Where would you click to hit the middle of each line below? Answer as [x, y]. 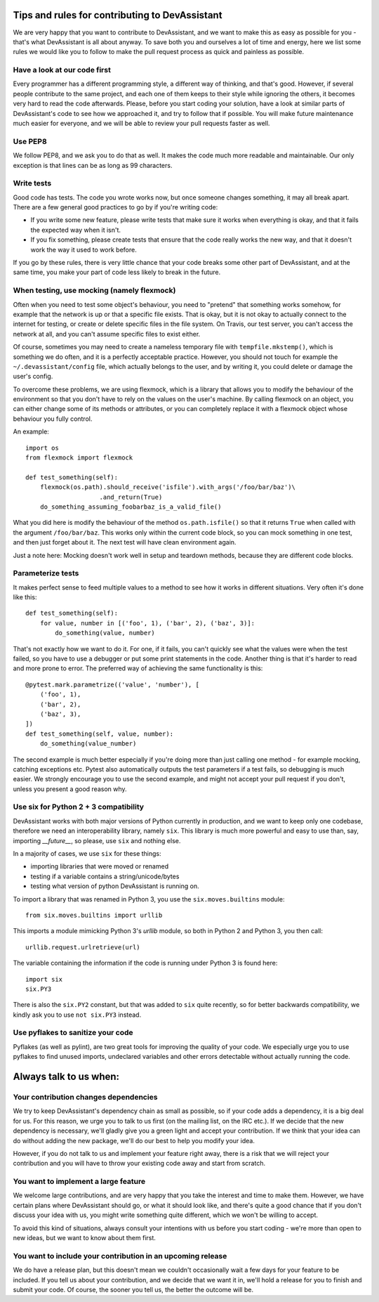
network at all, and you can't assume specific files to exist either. [107, 334]
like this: [25, 597]
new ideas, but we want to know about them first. [84, 1238]
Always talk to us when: [66, 1077]
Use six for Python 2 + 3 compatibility [78, 807]
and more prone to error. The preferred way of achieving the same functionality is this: [138, 668]
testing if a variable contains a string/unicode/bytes [105, 876]
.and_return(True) [131, 497]
